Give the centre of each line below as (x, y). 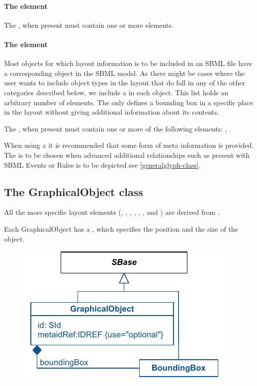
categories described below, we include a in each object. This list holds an (116, 92)
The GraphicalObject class (74, 191)
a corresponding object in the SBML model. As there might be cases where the (125, 73)
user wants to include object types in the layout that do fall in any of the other (125, 83)
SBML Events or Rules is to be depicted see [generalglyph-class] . (102, 164)
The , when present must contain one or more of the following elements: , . (118, 128)
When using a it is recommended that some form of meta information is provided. (129, 145)
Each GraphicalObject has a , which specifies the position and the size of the (121, 228)
